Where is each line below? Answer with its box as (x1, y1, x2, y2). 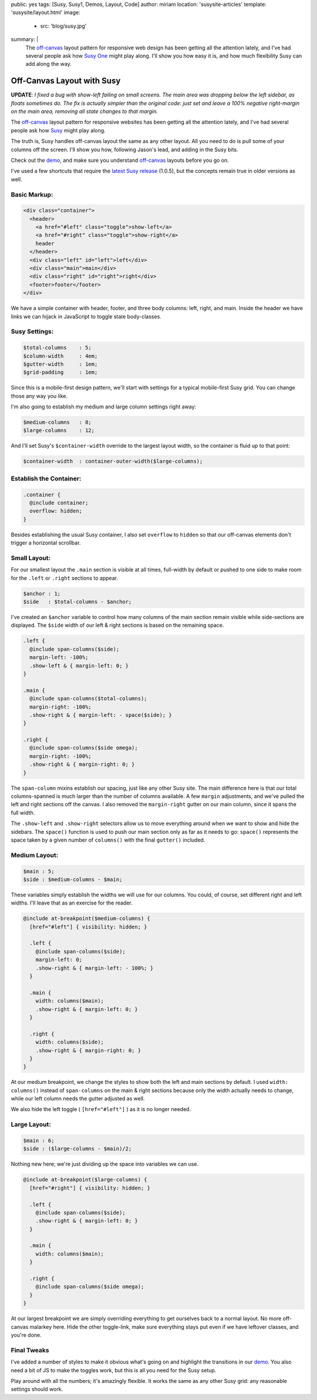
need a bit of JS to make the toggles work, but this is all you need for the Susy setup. (11, 1366, 217, 1374)
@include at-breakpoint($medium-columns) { (23, 915, 151, 922)
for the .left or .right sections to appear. (11, 574, 119, 581)
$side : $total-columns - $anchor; (23, 598, 132, 606)
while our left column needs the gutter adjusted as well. (11, 1095, 145, 1102)
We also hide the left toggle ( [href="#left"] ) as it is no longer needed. (11, 1106, 191, 1113)
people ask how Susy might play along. (11, 127, 106, 134)
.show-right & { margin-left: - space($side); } (29, 711, 173, 718)
